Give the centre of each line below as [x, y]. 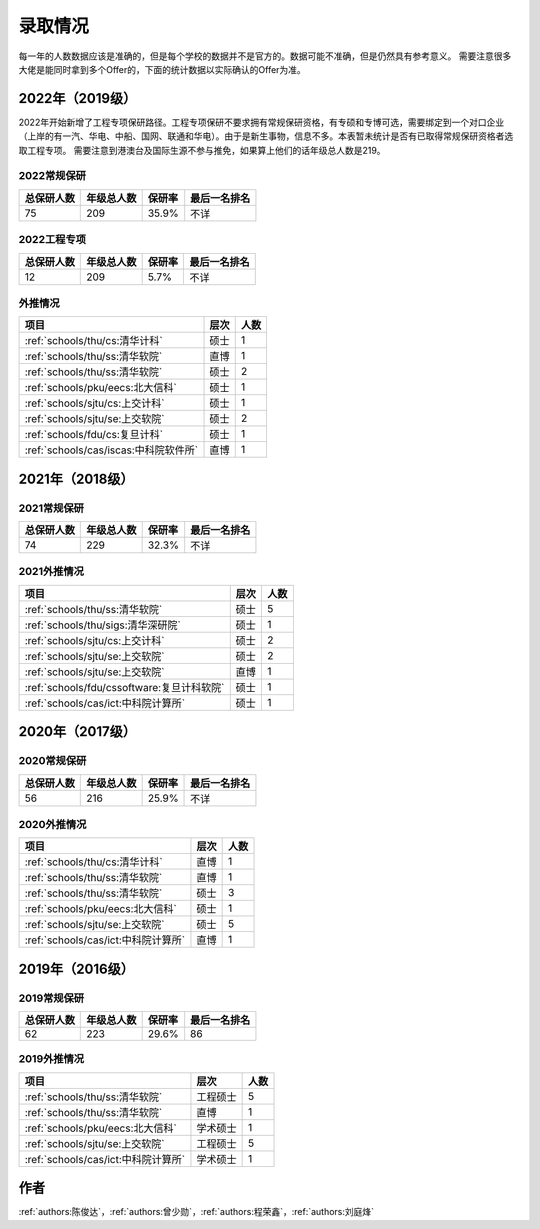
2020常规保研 [52, 761]
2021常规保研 [51, 508]
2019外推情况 [51, 1059]
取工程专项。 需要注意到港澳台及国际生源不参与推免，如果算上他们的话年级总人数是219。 [202, 150]
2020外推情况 [52, 824]
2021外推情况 [51, 572]
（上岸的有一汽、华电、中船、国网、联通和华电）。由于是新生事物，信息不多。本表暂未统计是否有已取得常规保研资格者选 [266, 136]
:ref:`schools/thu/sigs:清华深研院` [103, 625]
